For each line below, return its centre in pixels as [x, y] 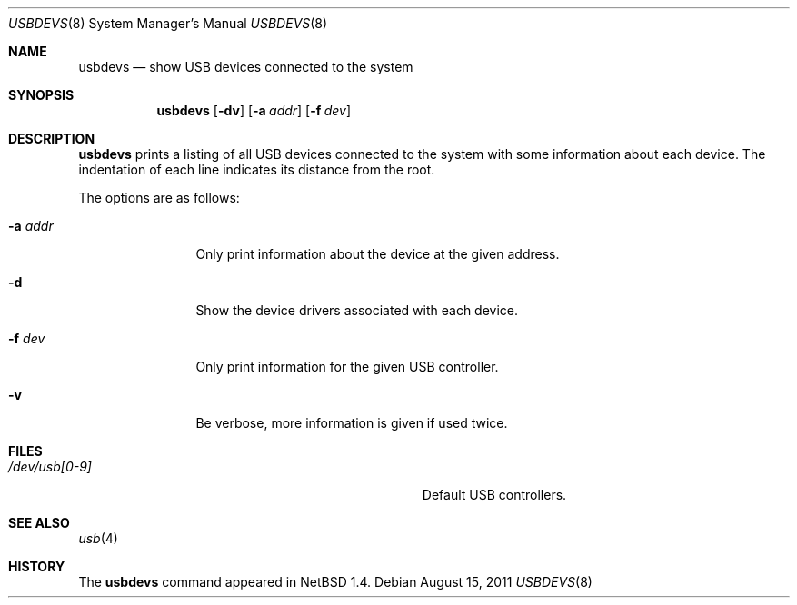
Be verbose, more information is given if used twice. [352, 423]
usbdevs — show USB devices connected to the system [246, 67]
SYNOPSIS [41, 95]
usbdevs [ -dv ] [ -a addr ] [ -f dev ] [254, 110]
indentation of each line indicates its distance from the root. [257, 169]
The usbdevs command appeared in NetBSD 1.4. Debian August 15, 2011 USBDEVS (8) [335, 582]
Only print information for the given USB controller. [347, 367]
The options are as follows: [159, 198]
